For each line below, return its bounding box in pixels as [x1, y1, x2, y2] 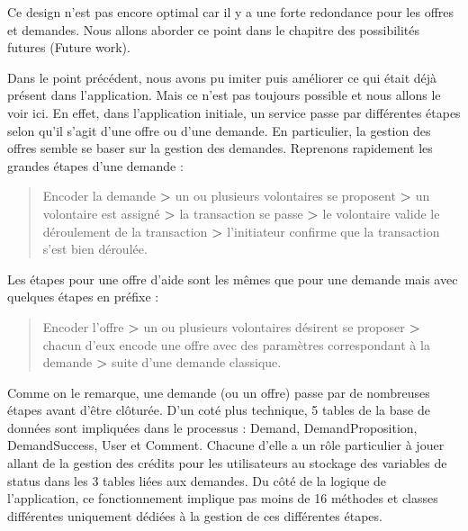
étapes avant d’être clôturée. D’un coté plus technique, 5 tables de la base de [7, 400, 430, 419]
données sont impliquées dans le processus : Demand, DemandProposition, [7, 418, 418, 436]
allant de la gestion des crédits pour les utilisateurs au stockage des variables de [7, 454, 447, 472]
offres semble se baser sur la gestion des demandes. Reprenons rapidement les [7, 139, 433, 157]
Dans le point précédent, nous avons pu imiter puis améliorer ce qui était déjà [7, 67, 437, 86]
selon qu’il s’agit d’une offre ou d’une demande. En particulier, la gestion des [7, 121, 431, 139]
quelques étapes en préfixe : [7, 287, 159, 306]
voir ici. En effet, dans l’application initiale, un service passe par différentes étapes [7, 103, 461, 121]
